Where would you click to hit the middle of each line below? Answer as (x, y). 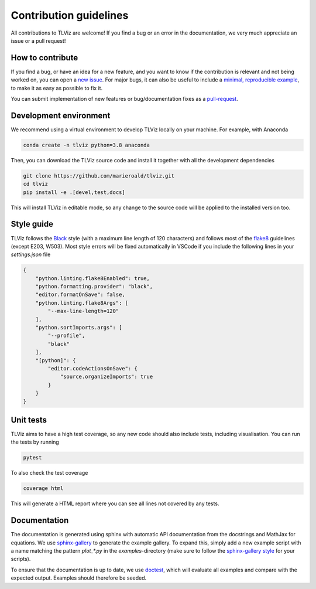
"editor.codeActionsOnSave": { (92, 368)
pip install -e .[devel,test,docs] (74, 192)
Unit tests (29, 420)
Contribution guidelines (70, 15)
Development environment (61, 115)
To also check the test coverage (49, 473)
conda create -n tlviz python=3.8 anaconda (87, 145)
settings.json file (31, 254)
